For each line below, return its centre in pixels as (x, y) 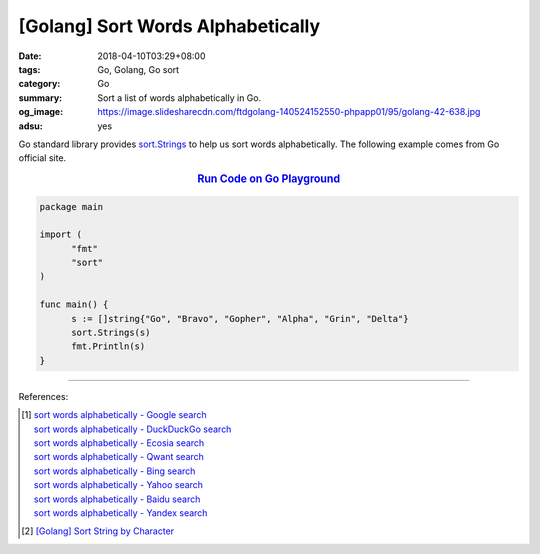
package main (71, 206)
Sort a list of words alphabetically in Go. (179, 97)
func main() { (74, 304)
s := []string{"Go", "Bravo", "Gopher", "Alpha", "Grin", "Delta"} (240, 318)
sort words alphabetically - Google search (120, 415)
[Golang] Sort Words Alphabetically (169, 26)
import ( (61, 234)
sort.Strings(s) (111, 333)
